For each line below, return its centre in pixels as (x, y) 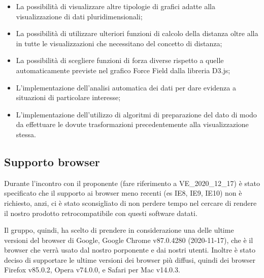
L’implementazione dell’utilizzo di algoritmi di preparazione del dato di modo (136, 114)
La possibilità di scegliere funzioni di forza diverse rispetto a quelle (120, 60)
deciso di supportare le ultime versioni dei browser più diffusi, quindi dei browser (130, 259)
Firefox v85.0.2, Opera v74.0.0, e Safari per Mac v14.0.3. (92, 270)
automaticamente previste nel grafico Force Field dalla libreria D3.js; (123, 70)
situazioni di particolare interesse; (68, 97)
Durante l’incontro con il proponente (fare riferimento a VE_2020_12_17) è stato (132, 183)
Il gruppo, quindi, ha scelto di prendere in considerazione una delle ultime (119, 230)
